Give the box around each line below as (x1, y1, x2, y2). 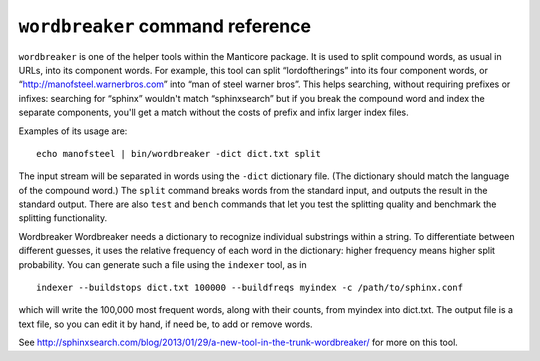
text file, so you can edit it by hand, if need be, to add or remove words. (18, 318, 314, 330)
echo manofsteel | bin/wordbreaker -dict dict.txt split (36, 148, 322, 159)
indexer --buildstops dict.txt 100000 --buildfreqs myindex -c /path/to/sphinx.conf (36, 282, 464, 294)
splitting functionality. (18, 212, 108, 224)
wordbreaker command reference (18, 15, 312, 37)
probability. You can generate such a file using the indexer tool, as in (18, 258, 307, 270)
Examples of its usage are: (18, 125, 128, 137)
